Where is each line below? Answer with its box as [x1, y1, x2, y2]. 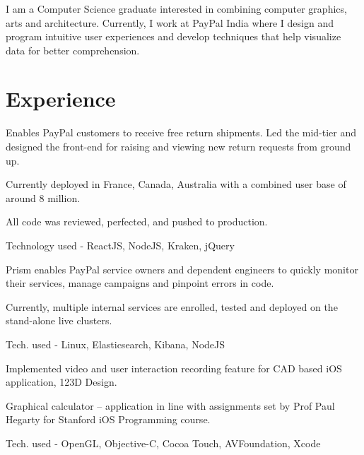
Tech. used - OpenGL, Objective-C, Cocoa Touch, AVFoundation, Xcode [6, 435, 321, 450]
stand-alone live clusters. [6, 313, 112, 328]
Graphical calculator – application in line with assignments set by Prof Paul [6, 398, 335, 413]
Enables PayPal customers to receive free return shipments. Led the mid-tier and [6, 125, 357, 140]
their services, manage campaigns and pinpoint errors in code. [6, 276, 274, 290]
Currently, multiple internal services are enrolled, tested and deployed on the [6, 299, 338, 314]
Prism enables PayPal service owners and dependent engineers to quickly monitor [6, 261, 358, 276]
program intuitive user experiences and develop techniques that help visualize [6, 29, 341, 44]
